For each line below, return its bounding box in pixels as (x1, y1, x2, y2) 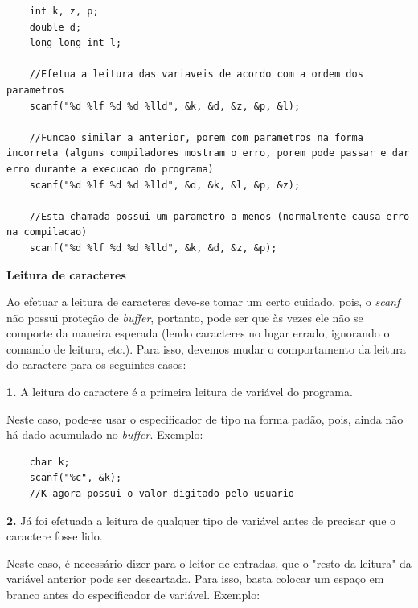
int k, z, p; (29, 6, 99, 17)
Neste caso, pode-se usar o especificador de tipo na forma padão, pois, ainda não (6, 410, 404, 427)
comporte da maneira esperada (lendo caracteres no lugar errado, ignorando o (6, 325, 390, 341)
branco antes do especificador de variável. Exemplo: (6, 586, 260, 602)
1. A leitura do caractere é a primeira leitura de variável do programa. (6, 383, 353, 400)
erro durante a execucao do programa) (6, 163, 214, 175)
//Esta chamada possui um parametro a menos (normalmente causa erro (29, 210, 410, 222)
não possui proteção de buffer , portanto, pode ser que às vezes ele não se (6, 308, 363, 325)
